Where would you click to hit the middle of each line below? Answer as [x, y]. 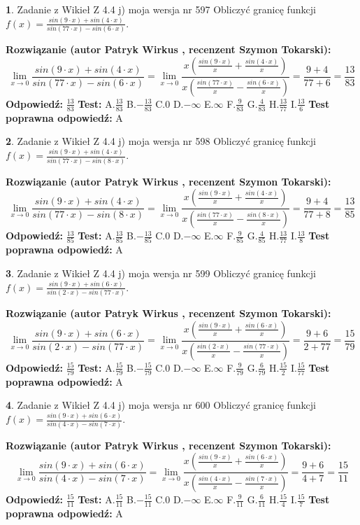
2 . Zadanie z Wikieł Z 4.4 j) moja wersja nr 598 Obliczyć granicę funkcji [161, 141]
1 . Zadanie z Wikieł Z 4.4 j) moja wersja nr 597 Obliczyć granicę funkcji [161, 9]
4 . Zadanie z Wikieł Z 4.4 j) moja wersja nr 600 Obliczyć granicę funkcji [161, 405]
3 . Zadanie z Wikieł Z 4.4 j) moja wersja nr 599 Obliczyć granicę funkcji [161, 273]
